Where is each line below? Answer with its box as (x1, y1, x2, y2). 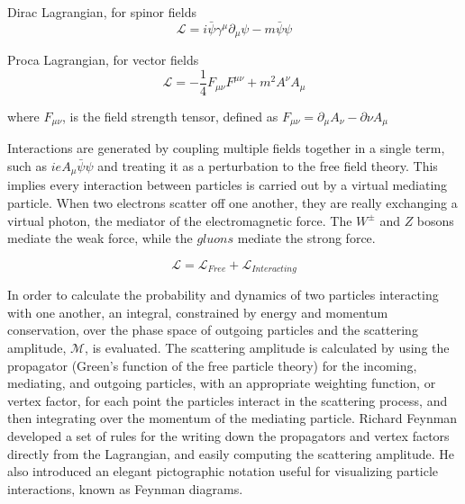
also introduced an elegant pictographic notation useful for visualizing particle (7, 462, 439, 481)
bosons (416, 211, 454, 229)
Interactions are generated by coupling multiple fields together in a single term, (7, 139, 445, 157)
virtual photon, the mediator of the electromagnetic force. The (7, 211, 352, 229)
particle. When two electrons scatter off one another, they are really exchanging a (7, 193, 458, 212)
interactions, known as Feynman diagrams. (7, 479, 243, 498)
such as (7, 156, 48, 175)
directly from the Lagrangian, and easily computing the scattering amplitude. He (7, 444, 454, 463)
